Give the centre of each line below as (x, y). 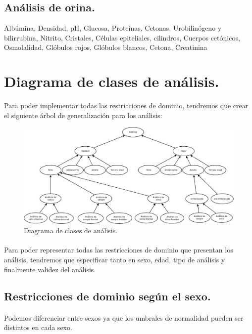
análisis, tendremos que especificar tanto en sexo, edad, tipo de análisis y (115, 259)
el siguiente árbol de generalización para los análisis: (83, 115)
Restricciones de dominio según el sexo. (107, 296)
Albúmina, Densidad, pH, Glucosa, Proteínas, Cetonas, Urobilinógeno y (113, 28)
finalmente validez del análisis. (50, 269)
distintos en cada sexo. (38, 327)
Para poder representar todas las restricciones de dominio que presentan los (119, 250)
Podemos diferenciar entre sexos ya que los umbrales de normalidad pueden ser (124, 317)
